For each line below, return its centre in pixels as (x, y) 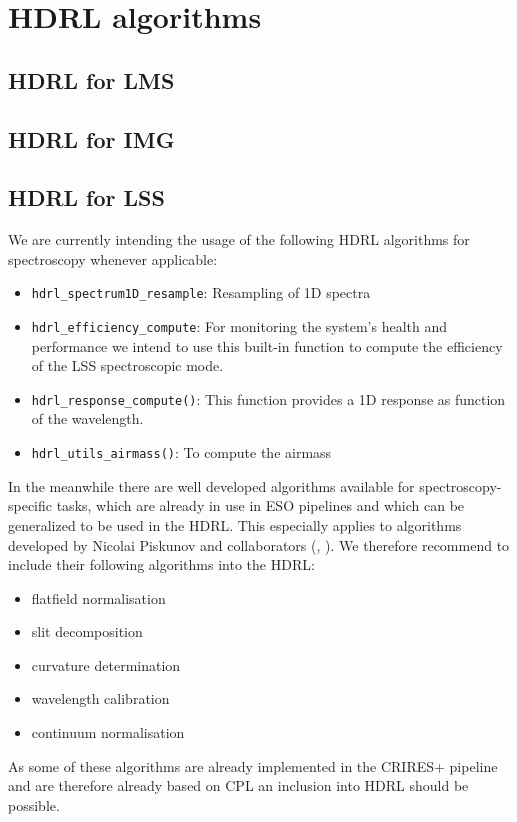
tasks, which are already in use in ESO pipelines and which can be (260, 505)
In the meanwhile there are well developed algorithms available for (211, 485)
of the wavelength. (87, 418)
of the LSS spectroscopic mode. (127, 365)
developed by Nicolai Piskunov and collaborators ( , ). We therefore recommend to (259, 544)
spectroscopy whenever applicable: (113, 258)
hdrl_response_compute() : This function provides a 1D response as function (268, 398)
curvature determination (106, 664)
